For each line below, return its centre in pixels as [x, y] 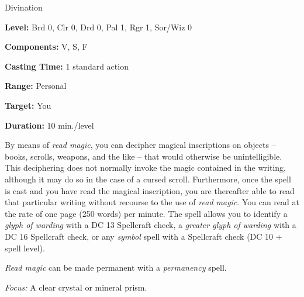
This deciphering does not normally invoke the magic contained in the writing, [145, 168]
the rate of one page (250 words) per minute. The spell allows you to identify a [146, 213]
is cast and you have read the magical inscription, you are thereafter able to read [150, 190]
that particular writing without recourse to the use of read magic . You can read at [152, 202]
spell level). [25, 248]
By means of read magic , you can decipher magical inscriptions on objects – [140, 145]
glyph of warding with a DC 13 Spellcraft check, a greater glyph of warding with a [151, 225]
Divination [24, 7]
